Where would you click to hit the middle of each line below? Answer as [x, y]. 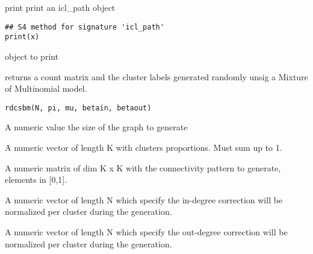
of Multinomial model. [46, 88]
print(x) [22, 37]
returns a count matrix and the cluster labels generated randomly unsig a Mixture [156, 76]
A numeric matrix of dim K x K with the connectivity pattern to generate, [143, 167]
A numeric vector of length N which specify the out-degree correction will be [146, 231]
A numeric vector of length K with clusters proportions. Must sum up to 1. [144, 147]
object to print [32, 56]
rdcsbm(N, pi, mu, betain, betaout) [78, 108]
